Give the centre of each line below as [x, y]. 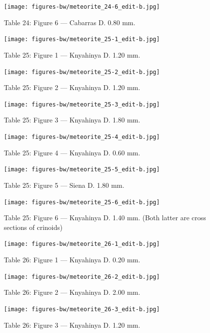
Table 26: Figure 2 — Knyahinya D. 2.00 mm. [72, 292]
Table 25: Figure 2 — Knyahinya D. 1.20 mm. [72, 87]
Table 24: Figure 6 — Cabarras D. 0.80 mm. [70, 22]
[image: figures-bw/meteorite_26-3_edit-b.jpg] [82, 309]
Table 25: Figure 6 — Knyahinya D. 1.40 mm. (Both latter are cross [105, 218]
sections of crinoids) [33, 227]
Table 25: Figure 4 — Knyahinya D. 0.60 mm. [72, 152]
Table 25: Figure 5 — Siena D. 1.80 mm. [64, 185]
